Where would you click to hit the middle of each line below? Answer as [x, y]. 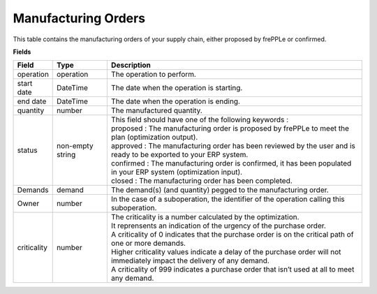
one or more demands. [148, 243]
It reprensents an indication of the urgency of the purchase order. [218, 226]
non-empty [75, 146]
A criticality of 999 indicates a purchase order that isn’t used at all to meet [232, 270]
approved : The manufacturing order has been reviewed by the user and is [233, 146]
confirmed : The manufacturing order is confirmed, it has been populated [231, 163]
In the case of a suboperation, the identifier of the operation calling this [228, 199]
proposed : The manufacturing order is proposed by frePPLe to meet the [230, 128]
